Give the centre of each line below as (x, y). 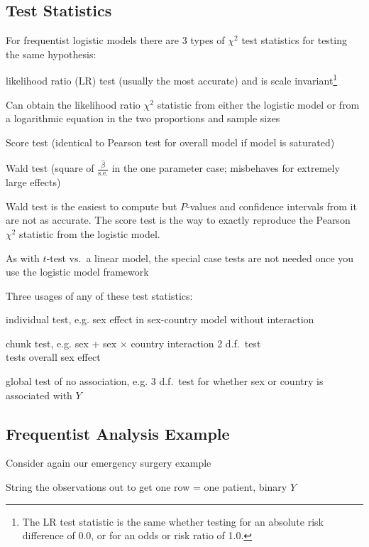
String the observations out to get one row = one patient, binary (147, 487)
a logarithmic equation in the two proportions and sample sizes (143, 118)
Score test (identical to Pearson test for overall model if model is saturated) (170, 142)
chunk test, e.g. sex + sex (61, 343)
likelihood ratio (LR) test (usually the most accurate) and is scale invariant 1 (172, 80)
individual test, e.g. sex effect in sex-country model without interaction (160, 319)
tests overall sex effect (53, 357)
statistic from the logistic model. (90, 233)
